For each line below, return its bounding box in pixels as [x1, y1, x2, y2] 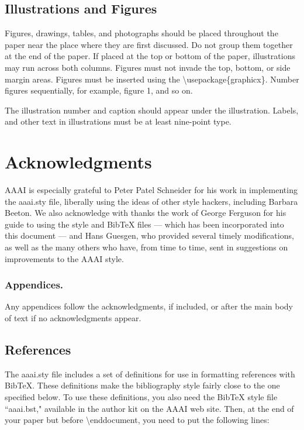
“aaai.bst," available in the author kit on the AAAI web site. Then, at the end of [5, 402, 294, 414]
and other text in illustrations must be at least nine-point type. [5, 115, 232, 128]
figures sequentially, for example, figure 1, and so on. [5, 84, 193, 97]
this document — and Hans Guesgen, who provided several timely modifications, [5, 229, 294, 242]
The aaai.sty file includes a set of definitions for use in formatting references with [5, 367, 295, 380]
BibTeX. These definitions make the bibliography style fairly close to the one [5, 379, 280, 391]
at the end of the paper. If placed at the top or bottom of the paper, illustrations [5, 50, 295, 62]
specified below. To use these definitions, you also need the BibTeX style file [5, 391, 278, 403]
